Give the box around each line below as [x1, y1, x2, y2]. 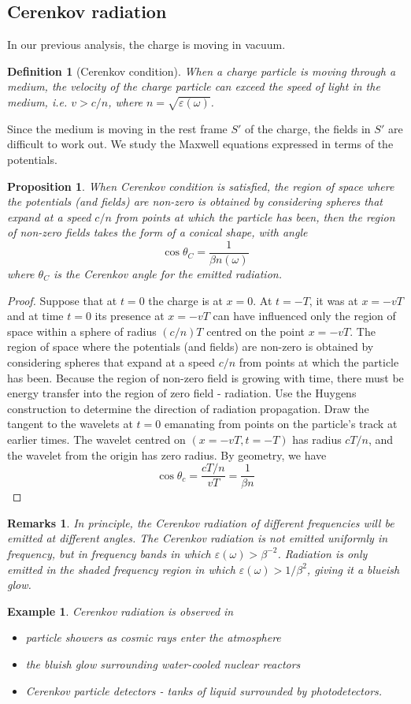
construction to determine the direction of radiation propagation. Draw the [7, 400, 369, 416]
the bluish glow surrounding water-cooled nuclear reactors [25, 655, 301, 672]
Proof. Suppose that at [7, 292, 117, 308]
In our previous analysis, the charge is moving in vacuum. [7, 36, 286, 53]
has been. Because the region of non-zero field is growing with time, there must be [7, 369, 404, 386]
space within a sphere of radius [7, 322, 157, 339]
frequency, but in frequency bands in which [7, 545, 211, 561]
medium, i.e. [7, 93, 68, 110]
